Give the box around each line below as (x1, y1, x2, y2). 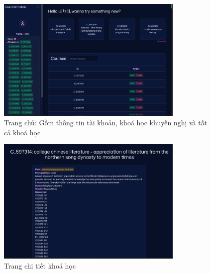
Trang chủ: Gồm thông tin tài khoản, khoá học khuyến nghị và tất (4, 117, 208, 128)
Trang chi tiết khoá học (4, 260, 76, 271)
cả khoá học (4, 127, 41, 137)
